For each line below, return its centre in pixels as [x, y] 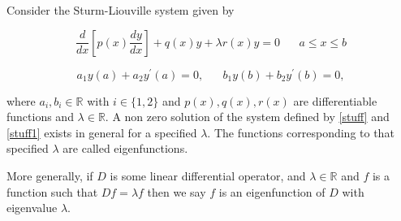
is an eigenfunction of [272, 191]
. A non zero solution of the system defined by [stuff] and [247, 117]
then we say [177, 191]
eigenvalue [32, 208]
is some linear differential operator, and [208, 176]
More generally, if [50, 176]
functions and [40, 117]
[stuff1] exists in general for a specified [102, 132]
